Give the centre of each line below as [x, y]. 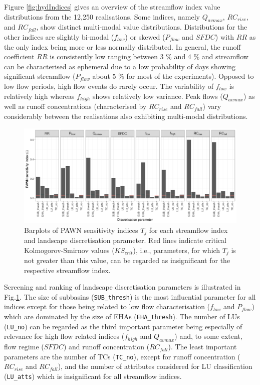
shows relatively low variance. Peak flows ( [158, 96]
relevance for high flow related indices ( [64, 336]
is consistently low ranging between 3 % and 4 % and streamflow [149, 56]
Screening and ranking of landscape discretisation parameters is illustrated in [122, 287]
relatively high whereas [39, 96]
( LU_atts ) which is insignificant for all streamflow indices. [93, 376]
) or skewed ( [145, 36]
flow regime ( [24, 347]
